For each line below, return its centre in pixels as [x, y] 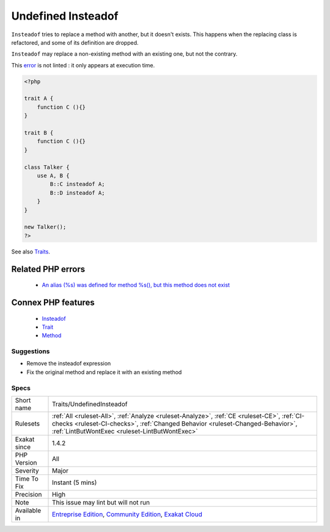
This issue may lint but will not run [101, 502]
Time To [27, 479]
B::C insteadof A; [77, 184]
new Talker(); [45, 227]
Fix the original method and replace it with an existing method [104, 372]
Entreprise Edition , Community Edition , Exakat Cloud [127, 514]
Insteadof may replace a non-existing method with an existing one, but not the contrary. [124, 54]
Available [28, 510]
